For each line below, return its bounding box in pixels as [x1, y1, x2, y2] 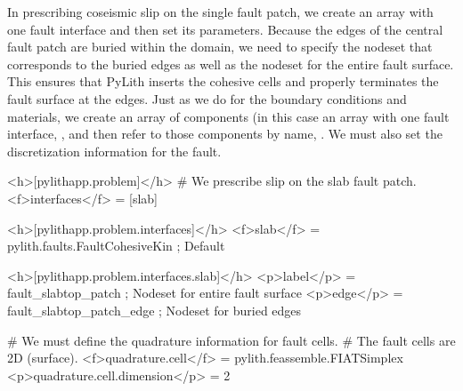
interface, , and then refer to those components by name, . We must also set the [7, 124, 443, 143]
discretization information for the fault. [7, 141, 222, 160]
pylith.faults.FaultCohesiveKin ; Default [7, 236, 225, 255]
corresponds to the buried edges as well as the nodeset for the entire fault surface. [7, 54, 454, 73]
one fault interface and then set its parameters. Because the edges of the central [7, 20, 443, 38]
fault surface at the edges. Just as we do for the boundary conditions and [7, 89, 407, 108]
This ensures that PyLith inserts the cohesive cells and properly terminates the [7, 72, 439, 91]
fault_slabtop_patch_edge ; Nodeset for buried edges [7, 300, 302, 319]
